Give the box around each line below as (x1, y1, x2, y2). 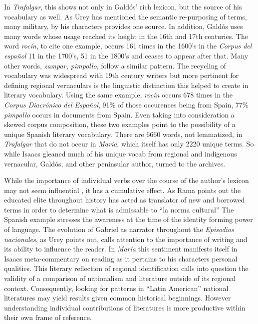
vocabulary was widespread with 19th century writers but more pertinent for (4, 70, 239, 80)
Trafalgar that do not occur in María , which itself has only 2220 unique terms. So (4, 138, 254, 149)
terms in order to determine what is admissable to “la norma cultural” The (4, 204, 234, 214)
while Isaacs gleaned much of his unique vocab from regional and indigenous (4, 148, 237, 158)
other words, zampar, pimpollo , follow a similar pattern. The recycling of (4, 60, 226, 70)
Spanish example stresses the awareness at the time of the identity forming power (4, 214, 253, 224)
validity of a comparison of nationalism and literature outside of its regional (4, 273, 236, 283)
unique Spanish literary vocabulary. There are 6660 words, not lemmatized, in (4, 128, 243, 139)
